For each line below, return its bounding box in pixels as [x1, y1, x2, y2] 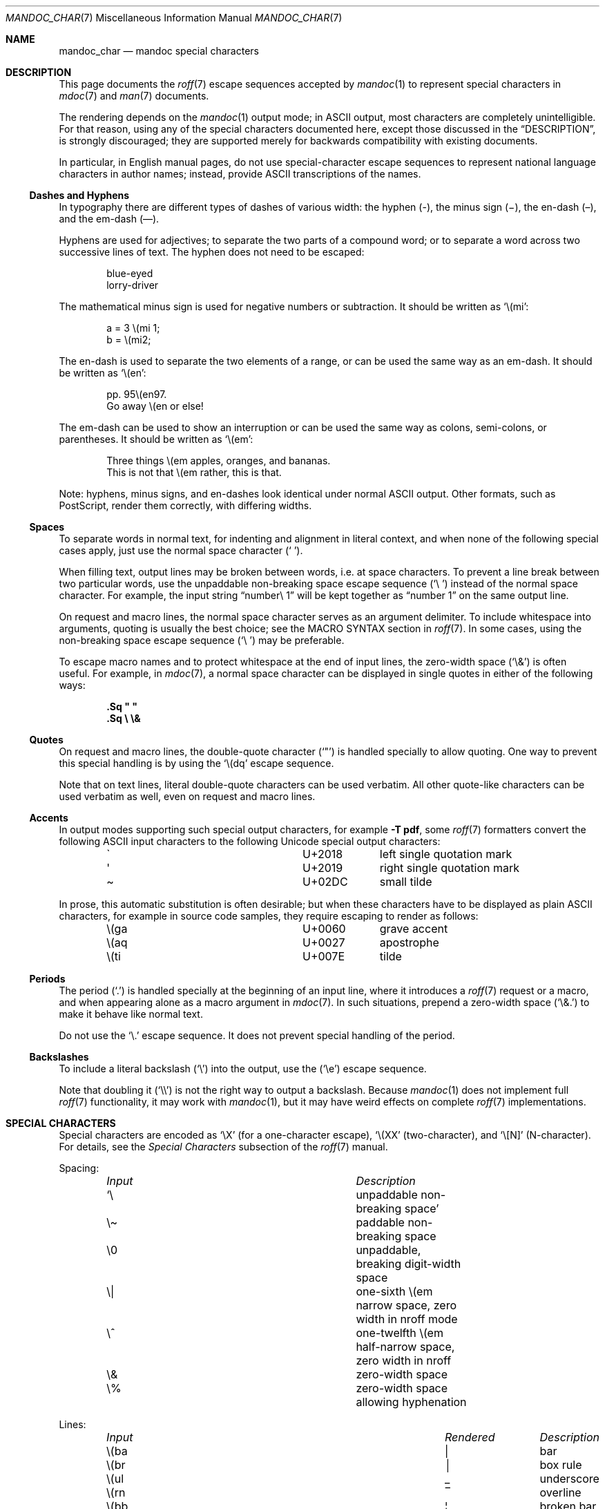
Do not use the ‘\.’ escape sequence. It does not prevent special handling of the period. [59, 1029, 455, 1041]
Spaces [29, 521, 65, 533]
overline [539, 1486, 582, 1499]
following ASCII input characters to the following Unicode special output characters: [59, 835, 441, 847]
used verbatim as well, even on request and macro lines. [59, 790, 316, 802]
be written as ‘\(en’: [59, 367, 146, 379]
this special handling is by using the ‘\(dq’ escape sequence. [59, 757, 334, 769]
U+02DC [302, 875, 348, 889]
